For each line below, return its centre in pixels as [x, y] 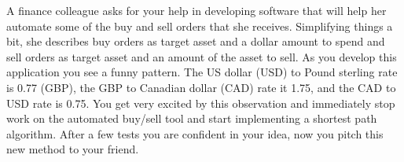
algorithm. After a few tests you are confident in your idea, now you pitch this [195, 133]
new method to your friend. [73, 149]
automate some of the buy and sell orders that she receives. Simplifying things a [200, 26]
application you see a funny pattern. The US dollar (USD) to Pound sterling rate [202, 72]
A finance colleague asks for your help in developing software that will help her [196, 10]
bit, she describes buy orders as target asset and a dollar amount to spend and [196, 41]
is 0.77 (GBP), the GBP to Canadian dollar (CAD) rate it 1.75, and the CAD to [201, 87]
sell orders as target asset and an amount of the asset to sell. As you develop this [202, 56]
